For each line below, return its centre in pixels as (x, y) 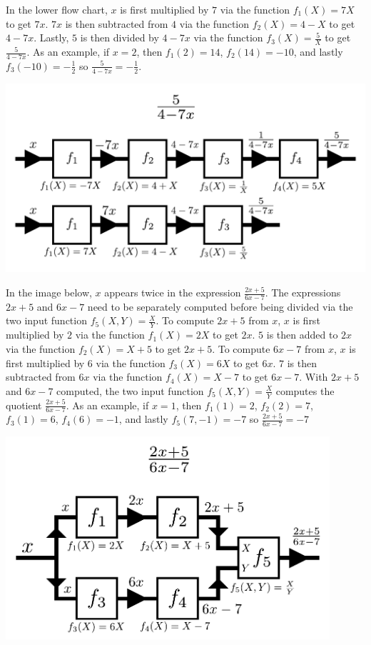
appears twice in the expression (173, 292)
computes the (305, 390)
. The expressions (303, 292)
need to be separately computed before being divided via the (220, 306)
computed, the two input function (130, 390)
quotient (24, 405)
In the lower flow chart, (57, 9)
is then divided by (120, 37)
